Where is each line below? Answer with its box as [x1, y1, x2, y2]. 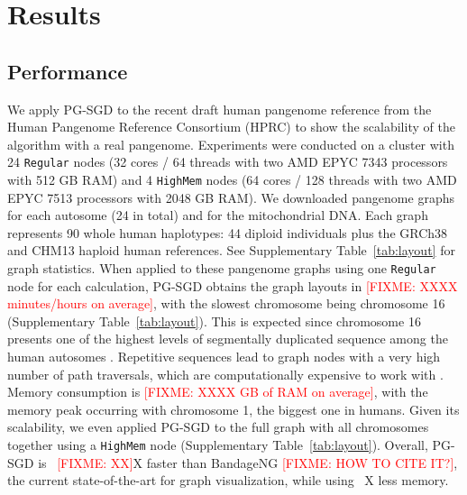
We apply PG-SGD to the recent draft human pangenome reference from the [7, 99, 432, 118]
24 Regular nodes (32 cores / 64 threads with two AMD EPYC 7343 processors [7, 152, 448, 171]
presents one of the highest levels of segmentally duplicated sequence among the [7, 329, 448, 348]
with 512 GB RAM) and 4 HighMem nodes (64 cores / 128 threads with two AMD [7, 170, 457, 189]
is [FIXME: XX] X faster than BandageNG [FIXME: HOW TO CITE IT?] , [38, 453, 458, 472]
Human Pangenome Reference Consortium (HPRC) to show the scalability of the [7, 117, 455, 136]
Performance [7, 57, 128, 85]
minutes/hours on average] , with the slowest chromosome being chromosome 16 [7, 294, 445, 313]
